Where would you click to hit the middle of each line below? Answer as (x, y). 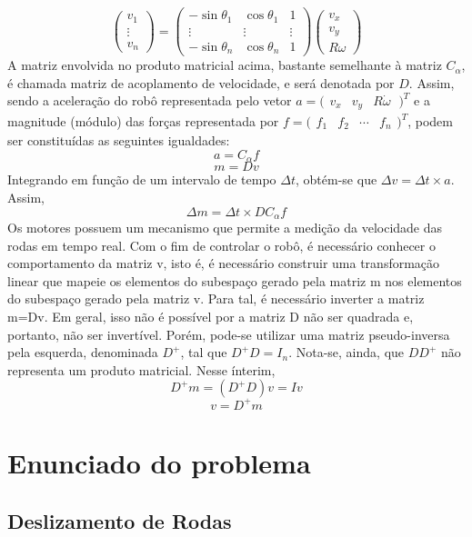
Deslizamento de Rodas (120, 520)
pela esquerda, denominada (83, 352)
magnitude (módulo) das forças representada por (143, 121)
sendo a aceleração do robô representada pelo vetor (150, 100)
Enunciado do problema (159, 463)
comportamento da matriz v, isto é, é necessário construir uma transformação (224, 263)
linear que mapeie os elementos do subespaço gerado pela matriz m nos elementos (235, 280)
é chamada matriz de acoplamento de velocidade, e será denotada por (201, 82)
